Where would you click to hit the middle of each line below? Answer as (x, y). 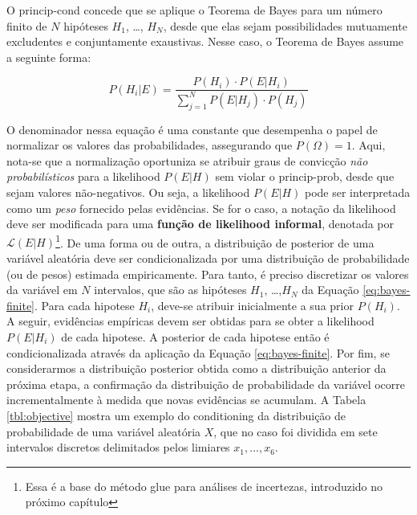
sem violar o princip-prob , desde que (305, 176)
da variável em (42, 290)
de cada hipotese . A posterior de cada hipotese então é (195, 336)
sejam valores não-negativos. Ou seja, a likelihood (128, 192)
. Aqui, (368, 145)
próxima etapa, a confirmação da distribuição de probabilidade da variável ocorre (206, 384)
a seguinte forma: (49, 57)
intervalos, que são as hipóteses (170, 290)
